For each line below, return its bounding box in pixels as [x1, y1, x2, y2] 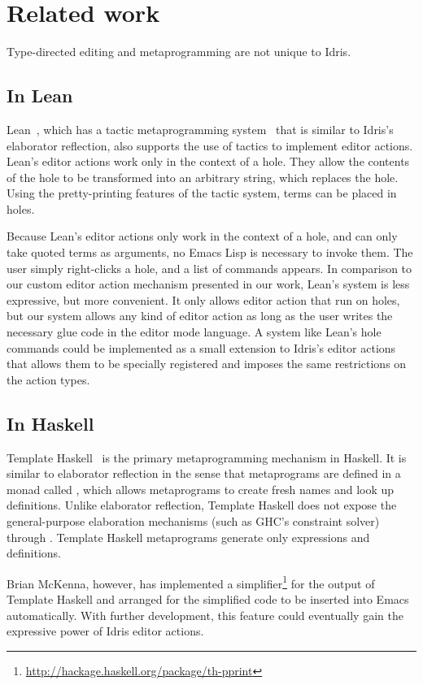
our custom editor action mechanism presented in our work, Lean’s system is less [7, 275, 410, 293]
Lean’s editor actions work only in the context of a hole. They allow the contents [7, 153, 410, 170]
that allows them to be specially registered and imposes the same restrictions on [7, 355, 407, 372]
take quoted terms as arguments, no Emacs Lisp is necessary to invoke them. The [7, 244, 413, 261]
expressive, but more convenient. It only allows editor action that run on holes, [7, 291, 400, 308]
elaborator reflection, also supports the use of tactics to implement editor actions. [7, 137, 413, 154]
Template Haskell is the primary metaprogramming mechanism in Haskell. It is [7, 449, 407, 466]
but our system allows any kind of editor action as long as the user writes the [7, 307, 393, 324]
